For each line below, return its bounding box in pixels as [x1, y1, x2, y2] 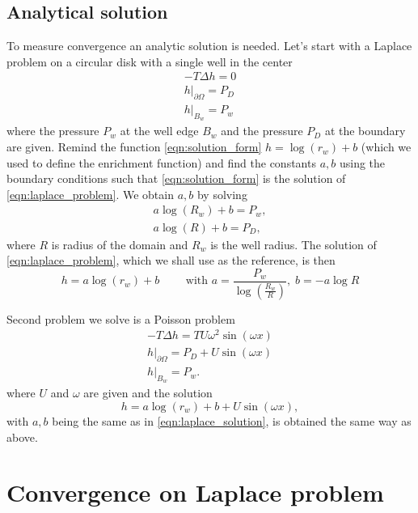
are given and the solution [83, 384, 213, 401]
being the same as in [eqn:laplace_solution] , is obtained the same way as [52, 412, 412, 429]
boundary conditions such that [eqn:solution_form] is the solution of [6, 170, 346, 187]
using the [339, 154, 386, 171]
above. [6, 428, 38, 445]
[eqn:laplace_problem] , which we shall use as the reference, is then [6, 252, 336, 269]
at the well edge [120, 122, 199, 139]
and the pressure [221, 122, 303, 139]
